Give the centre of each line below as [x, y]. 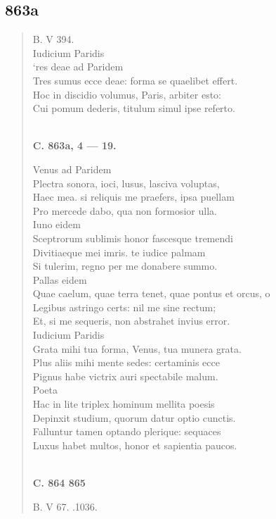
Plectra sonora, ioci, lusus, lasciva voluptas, [126, 183]
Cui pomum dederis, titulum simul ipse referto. [134, 108]
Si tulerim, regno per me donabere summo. [125, 266]
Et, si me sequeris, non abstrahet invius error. [131, 321]
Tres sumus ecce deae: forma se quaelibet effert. [135, 80]
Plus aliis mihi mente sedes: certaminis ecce [126, 362]
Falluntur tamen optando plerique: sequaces [127, 431]
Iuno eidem [57, 224]
